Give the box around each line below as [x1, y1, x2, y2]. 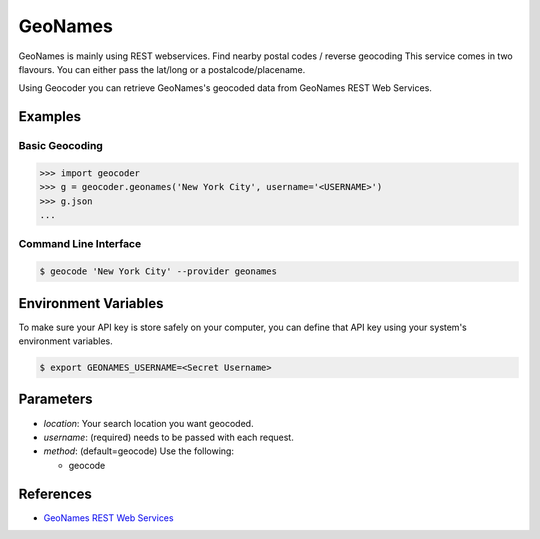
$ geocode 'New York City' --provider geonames [39, 266, 277, 277]
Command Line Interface [18, 237, 142, 251]
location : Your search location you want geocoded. [43, 417, 254, 429]
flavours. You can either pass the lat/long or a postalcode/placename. [18, 63, 306, 75]
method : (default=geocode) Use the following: [43, 445, 235, 457]
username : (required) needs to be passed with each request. [43, 431, 294, 443]
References [18, 485, 92, 502]
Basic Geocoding [18, 139, 104, 153]
